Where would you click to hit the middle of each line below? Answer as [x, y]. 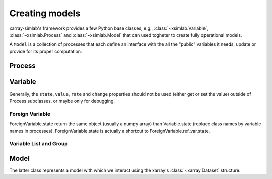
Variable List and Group [39, 144]
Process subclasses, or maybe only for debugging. [62, 101]
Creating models [45, 13]
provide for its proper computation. [46, 51]
